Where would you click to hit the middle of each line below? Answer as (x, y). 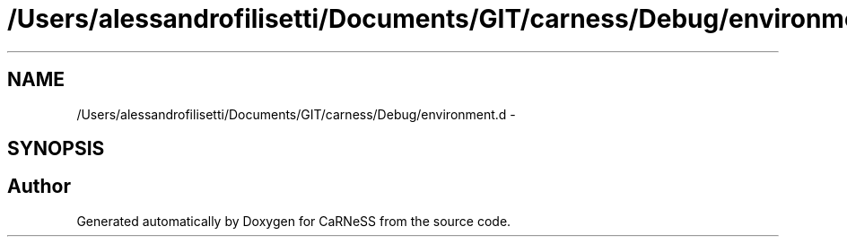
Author (39, 187)
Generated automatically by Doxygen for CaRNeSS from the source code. (294, 221)
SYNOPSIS (56, 149)
